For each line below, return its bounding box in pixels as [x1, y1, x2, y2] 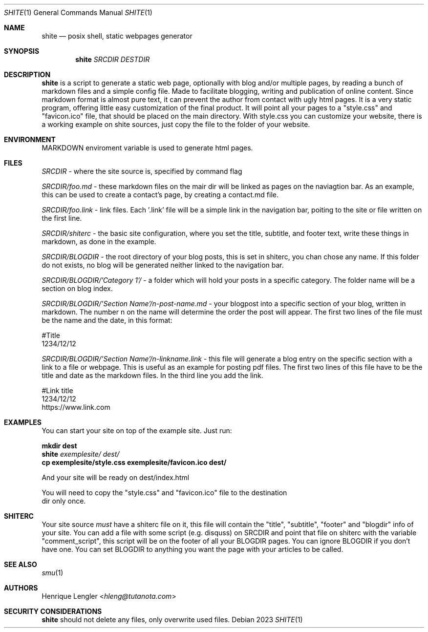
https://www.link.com [42, 403, 110, 411]
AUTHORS [4, 584, 38, 592]
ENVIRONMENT [4, 135, 56, 144]
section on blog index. [42, 284, 113, 293]
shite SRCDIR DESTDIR [75, 55, 150, 63]
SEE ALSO [4, 560, 37, 569]
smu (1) [42, 569, 64, 577]
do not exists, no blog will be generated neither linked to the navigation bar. [42, 261, 284, 269]
